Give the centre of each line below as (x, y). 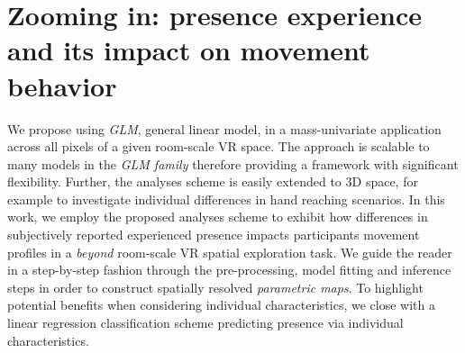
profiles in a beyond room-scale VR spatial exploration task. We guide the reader (230, 252)
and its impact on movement (189, 50)
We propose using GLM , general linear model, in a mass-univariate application (224, 128)
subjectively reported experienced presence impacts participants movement (214, 235)
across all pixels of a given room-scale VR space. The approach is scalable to (219, 146)
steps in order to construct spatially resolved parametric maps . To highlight (215, 287)
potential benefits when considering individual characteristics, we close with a (221, 305)
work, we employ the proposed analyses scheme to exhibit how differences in (218, 217)
